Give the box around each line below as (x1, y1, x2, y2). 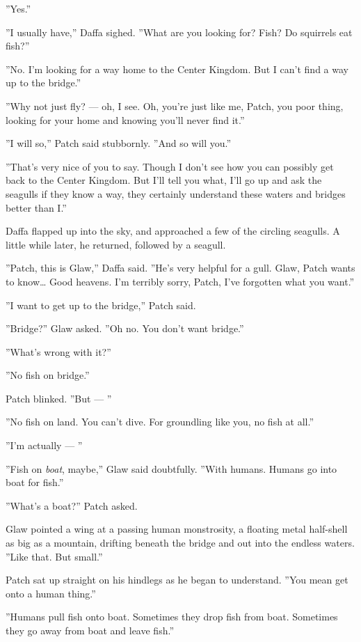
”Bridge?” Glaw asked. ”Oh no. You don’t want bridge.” (6, 321, 244, 336)
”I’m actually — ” (6, 438, 83, 453)
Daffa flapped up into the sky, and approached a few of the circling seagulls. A (6, 224, 340, 238)
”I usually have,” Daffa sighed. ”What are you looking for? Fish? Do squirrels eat (6, 24, 353, 39)
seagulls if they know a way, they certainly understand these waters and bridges (6, 186, 346, 201)
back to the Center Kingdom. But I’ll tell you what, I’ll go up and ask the (6, 173, 322, 187)
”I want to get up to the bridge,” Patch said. (6, 297, 196, 312)
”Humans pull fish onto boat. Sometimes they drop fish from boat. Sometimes (6, 609, 338, 624)
